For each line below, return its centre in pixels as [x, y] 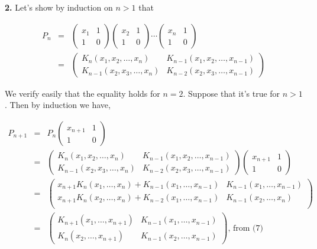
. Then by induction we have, [58, 105]
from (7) [248, 228]
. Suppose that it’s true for [232, 93]
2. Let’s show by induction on [59, 7]
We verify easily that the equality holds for [83, 93]
